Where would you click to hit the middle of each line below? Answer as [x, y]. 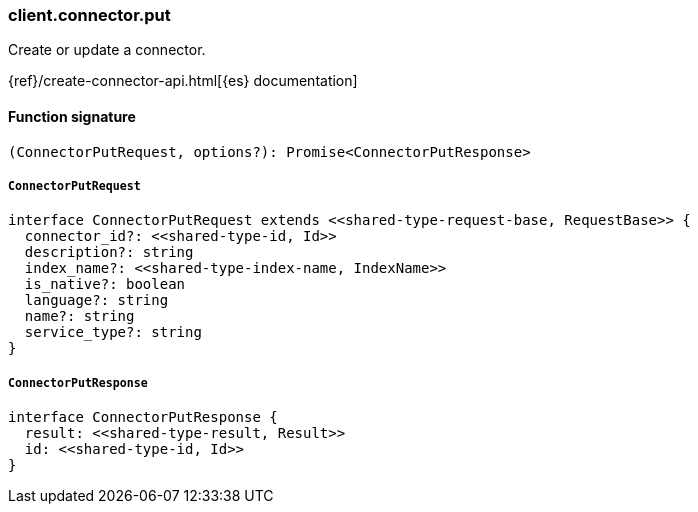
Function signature [72, 116]
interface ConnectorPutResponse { [143, 417]
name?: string [79, 316]
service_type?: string [113, 332]
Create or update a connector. [107, 50]
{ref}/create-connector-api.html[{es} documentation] [183, 81]
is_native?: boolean [105, 284]
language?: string [96, 300]
